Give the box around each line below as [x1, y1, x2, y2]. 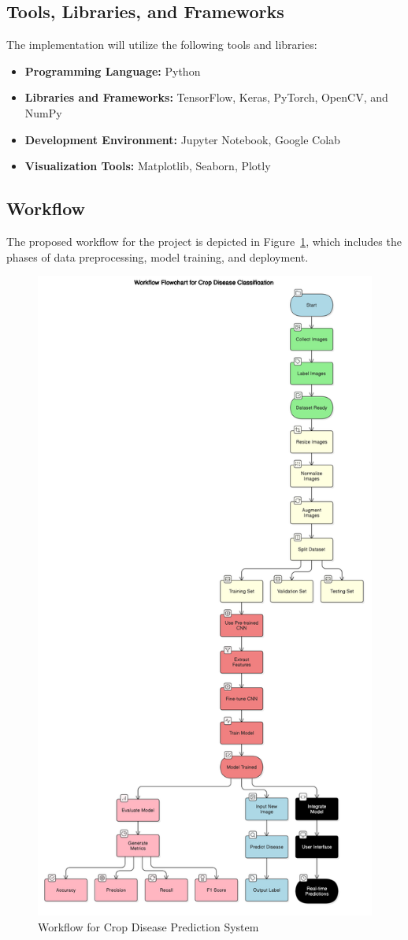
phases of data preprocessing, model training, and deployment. [6, 248, 309, 265]
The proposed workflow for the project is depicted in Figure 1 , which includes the [6, 232, 402, 249]
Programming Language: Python [24, 62, 201, 79]
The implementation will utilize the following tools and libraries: [6, 36, 317, 53]
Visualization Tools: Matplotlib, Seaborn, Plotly [24, 158, 271, 174]
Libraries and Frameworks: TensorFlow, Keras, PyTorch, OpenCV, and [24, 89, 388, 106]
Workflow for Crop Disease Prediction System [38, 919, 259, 935]
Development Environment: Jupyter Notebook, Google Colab [24, 131, 340, 147]
